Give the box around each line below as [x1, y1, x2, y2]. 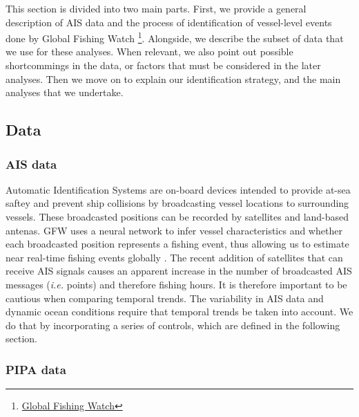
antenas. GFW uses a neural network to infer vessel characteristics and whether [6, 223, 342, 237]
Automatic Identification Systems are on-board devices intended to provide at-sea [6, 182, 351, 196]
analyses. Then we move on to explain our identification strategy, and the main [6, 71, 341, 86]
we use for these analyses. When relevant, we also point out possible [6, 44, 293, 59]
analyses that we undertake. [6, 85, 124, 100]
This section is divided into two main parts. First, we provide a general [6, 1, 307, 15]
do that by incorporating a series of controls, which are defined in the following [6, 317, 340, 332]
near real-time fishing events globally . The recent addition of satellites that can [6, 250, 343, 264]
